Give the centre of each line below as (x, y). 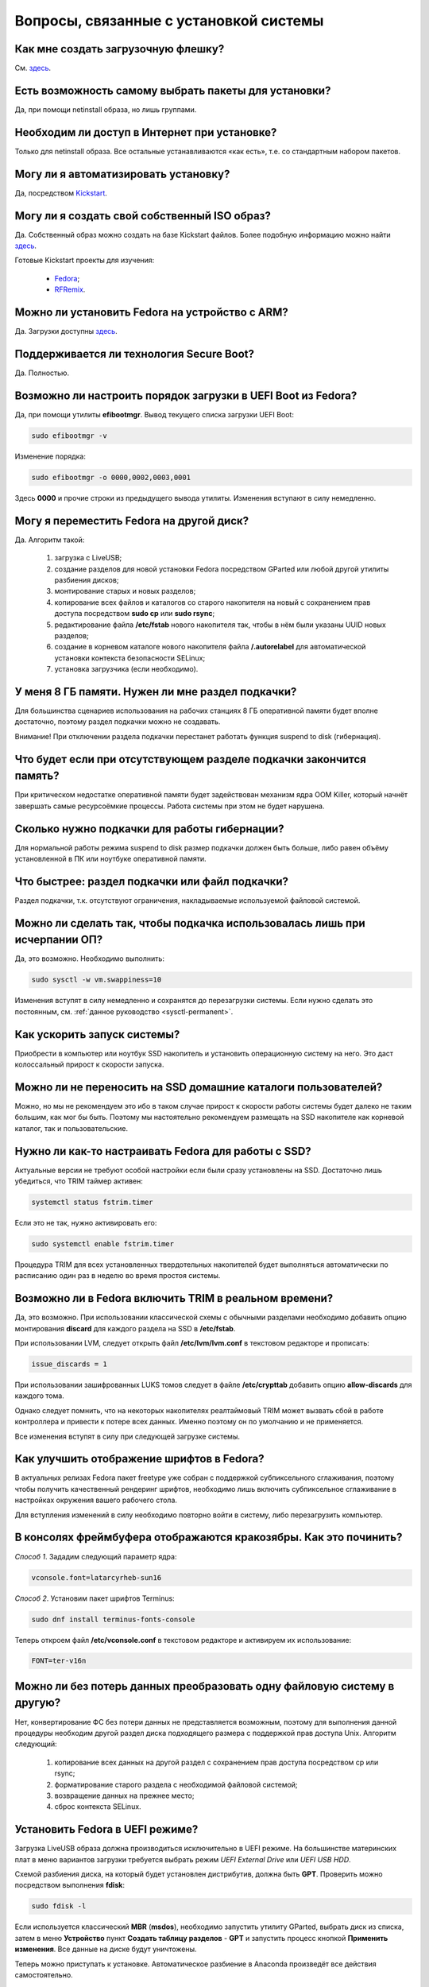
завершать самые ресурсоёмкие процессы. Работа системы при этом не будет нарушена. (170, 806)
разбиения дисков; (87, 579)
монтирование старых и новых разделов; (125, 591)
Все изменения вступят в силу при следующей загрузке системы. (127, 1436)
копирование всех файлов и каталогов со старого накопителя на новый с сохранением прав (213, 602)
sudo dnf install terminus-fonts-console (113, 1619)
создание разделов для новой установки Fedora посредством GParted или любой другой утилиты (222, 569)
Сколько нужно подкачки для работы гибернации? (150, 829)
